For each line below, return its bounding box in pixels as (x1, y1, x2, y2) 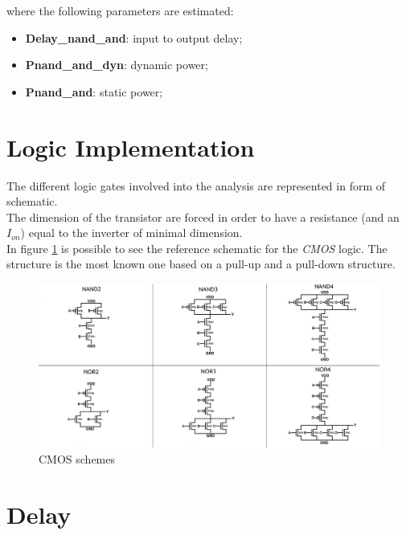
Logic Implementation (6, 130, 255, 163)
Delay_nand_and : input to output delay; (25, 29, 243, 46)
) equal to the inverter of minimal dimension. (20, 224, 243, 241)
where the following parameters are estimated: (6, 2, 234, 18)
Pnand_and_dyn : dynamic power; (25, 56, 208, 73)
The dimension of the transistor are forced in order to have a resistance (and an (6, 208, 400, 225)
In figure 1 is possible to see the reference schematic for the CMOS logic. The (6, 239, 388, 256)
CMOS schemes (39, 450, 116, 467)
